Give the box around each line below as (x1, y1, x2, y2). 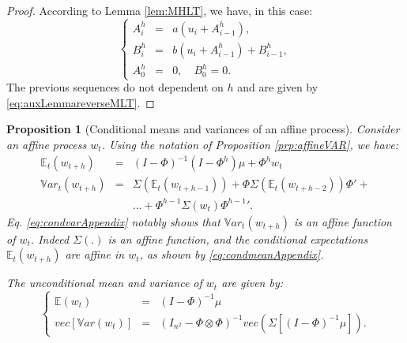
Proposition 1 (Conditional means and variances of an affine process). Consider (6, 121, 400, 137)
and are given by (237, 79, 318, 95)
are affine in (65, 246, 125, 263)
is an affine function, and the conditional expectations (107, 230, 368, 247)
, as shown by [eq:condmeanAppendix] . (139, 246, 324, 263)
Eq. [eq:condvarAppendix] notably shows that (6, 213, 220, 229)
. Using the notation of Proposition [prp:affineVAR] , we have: (101, 136, 398, 152)
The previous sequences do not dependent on (6, 79, 224, 95)
